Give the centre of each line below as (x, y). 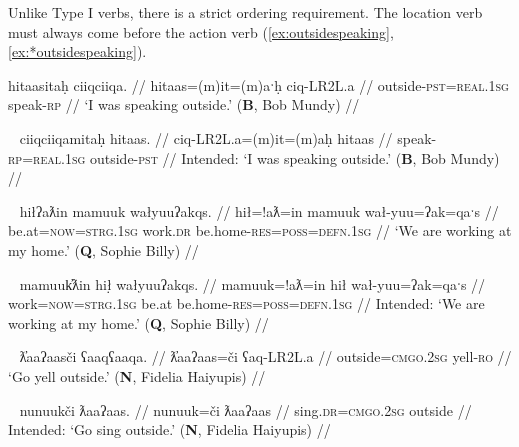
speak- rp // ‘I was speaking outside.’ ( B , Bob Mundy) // (184, 104)
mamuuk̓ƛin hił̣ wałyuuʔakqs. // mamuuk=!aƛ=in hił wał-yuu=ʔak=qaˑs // (252, 283)
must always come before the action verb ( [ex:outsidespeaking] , (201, 31)
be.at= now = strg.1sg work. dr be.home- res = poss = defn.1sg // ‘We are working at (260, 230)
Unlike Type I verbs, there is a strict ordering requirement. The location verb (245, 12)
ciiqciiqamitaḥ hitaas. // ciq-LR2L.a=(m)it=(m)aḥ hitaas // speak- (228, 137)
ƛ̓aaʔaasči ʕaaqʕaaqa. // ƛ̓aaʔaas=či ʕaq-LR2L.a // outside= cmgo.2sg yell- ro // (265, 356)
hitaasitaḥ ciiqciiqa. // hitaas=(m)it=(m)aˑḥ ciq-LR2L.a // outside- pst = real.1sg (258, 84)
